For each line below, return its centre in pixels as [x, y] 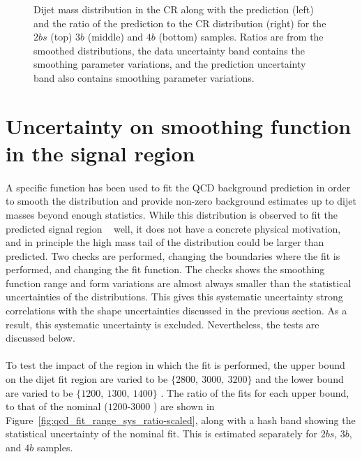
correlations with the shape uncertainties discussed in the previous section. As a [176, 311]
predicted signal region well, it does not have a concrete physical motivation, [173, 228]
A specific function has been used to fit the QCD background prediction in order [178, 187]
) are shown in [184, 406]
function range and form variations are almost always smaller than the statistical [179, 283]
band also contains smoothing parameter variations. [144, 77]
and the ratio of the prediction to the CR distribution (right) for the [180, 23]
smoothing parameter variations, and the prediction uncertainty [170, 64]
